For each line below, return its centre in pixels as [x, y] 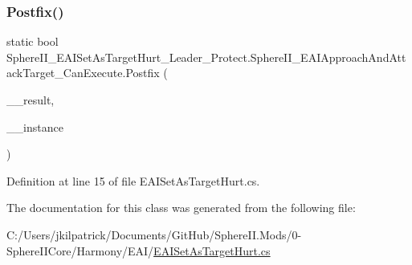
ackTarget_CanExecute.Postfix [83, 73]
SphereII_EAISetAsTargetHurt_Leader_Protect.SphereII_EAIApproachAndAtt [206, 57]
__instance [35, 126]
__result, [31, 100]
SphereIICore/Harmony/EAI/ [80, 250]
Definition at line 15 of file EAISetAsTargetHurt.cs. [133, 180]
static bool [33, 41]
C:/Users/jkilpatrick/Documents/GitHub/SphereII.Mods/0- [154, 234]
